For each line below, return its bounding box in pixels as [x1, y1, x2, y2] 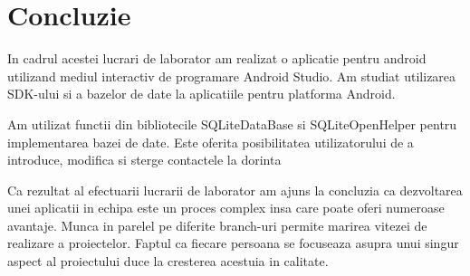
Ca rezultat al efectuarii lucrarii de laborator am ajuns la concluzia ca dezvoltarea [7, 180, 463, 199]
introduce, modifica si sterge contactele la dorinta [7, 150, 282, 169]
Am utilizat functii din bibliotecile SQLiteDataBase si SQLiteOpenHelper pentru [7, 114, 457, 133]
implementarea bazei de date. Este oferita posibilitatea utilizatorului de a [7, 132, 414, 151]
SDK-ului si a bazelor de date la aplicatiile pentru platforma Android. [7, 84, 396, 103]
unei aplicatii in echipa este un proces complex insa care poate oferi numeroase [7, 198, 445, 217]
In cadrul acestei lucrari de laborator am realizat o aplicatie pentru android [7, 49, 427, 68]
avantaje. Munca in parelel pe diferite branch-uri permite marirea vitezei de [7, 215, 427, 234]
